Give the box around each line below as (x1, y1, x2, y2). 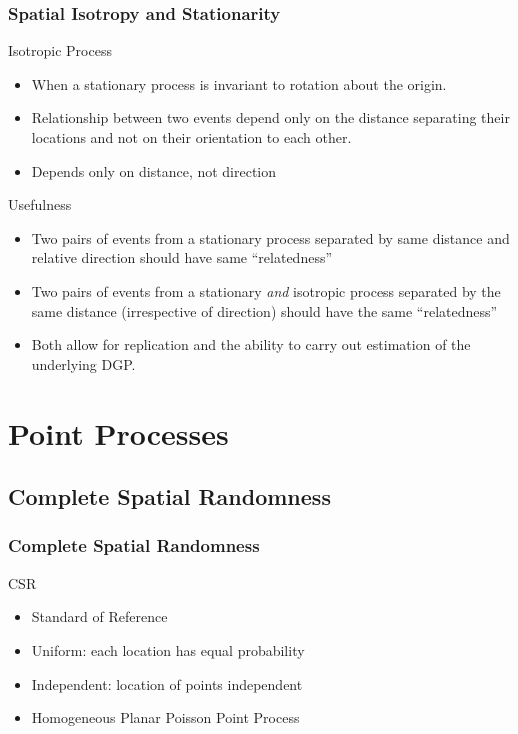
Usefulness (8, 194, 72, 215)
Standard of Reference (31, 606, 168, 627)
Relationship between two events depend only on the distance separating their (31, 107, 510, 128)
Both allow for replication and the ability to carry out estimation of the (31, 334, 471, 355)
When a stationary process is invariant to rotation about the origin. (31, 73, 447, 94)
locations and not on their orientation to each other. (31, 127, 352, 147)
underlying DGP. (31, 353, 136, 374)
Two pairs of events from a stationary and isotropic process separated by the (31, 280, 501, 301)
